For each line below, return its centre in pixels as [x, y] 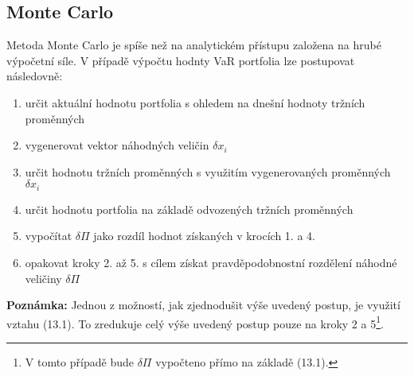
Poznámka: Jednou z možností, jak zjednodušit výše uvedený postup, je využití [203, 305]
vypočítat [49, 236]
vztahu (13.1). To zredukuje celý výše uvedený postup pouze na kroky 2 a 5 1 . [195, 322]
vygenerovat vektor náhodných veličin [117, 145]
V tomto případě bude [79, 362]
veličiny [43, 278]
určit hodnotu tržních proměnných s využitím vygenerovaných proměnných [208, 171]
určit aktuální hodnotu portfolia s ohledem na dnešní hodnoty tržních [195, 102]
